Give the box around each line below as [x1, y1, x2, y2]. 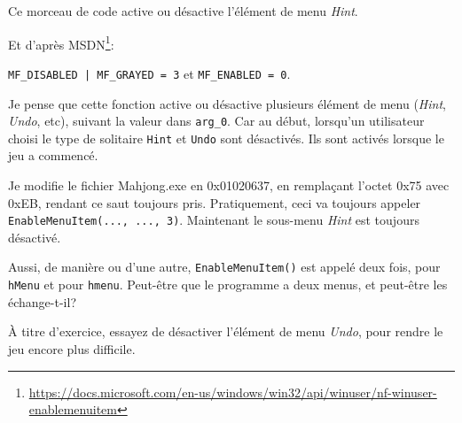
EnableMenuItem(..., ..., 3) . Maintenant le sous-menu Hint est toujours [8, 211, 419, 229]
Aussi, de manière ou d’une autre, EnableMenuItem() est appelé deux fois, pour [8, 258, 441, 276]
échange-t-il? [8, 292, 76, 311]
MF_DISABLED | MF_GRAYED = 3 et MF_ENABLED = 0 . [8, 64, 291, 82]
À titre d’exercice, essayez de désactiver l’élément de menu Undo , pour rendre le [8, 322, 443, 341]
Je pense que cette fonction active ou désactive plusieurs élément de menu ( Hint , [8, 94, 446, 112]
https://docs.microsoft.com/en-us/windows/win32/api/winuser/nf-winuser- [28, 382, 437, 401]
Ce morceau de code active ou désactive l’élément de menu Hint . [8, 2, 358, 19]
